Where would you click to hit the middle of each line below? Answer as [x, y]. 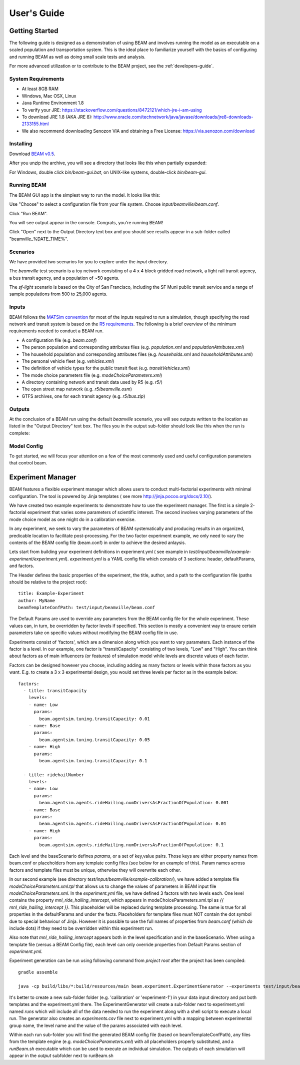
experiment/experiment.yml [37, 559]
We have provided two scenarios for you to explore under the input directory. [89, 261]
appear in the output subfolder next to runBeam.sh [61, 1055]
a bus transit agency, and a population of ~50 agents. [64, 278]
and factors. [22, 566]
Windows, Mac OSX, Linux [49, 96]
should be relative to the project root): [48, 582]
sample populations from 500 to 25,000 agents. [58, 294]
